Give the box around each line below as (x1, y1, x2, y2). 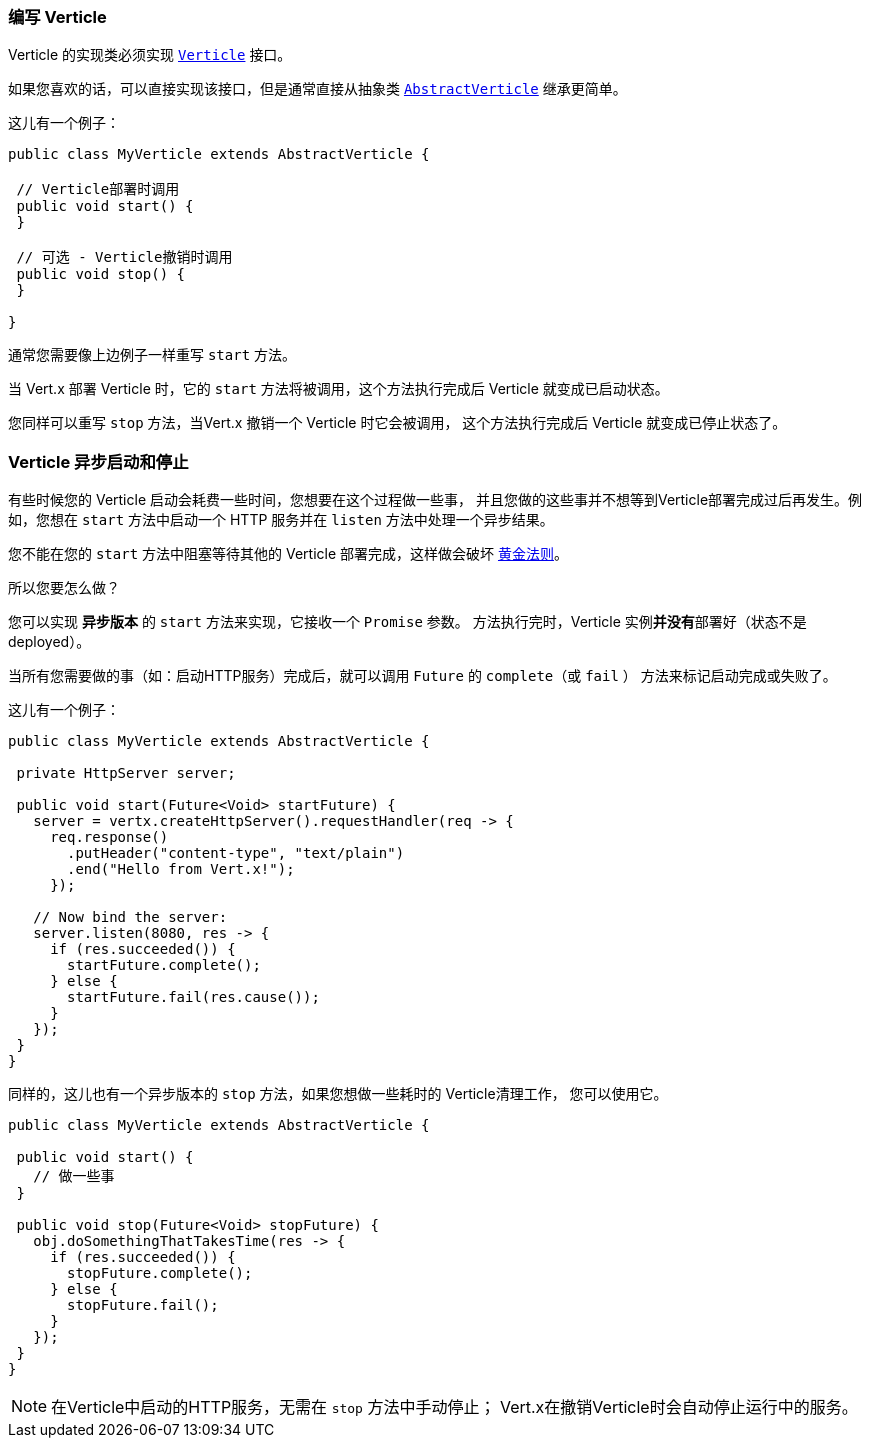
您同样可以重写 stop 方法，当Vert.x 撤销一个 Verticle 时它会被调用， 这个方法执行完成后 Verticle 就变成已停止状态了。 (8, 414, 787, 432)
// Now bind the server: (33, 909, 228, 926)
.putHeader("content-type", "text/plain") (67, 845, 405, 862)
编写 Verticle (8, 7, 107, 27)
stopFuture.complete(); (67, 1265, 253, 1282)
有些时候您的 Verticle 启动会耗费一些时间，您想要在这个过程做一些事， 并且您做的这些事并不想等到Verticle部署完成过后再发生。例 (8, 491, 863, 509)
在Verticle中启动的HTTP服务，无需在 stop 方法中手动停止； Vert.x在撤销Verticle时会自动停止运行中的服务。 (51, 1397, 858, 1418)
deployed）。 (8, 633, 91, 651)
